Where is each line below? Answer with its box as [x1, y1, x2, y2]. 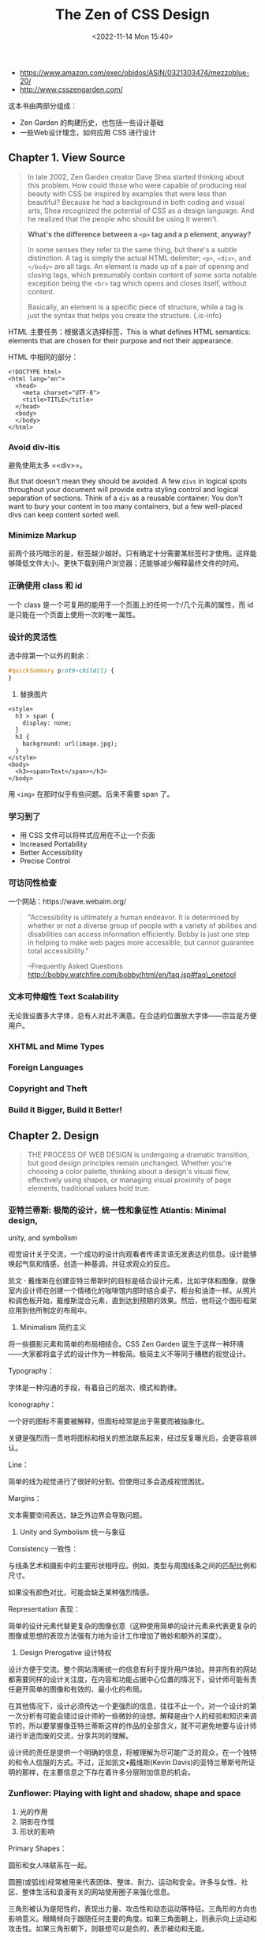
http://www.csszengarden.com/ [19, 85, 124, 94]
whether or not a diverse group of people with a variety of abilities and [27, 921, 257, 930]
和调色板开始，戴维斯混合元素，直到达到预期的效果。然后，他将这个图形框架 [8, 1296, 257, 1305]
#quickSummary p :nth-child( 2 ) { [8, 666, 114, 674]
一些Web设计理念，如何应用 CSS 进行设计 [19, 127, 156, 137]
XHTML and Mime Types [8, 1040, 105, 1051]
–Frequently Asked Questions [27, 961, 124, 971]
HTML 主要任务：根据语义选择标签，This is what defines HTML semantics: [8, 327, 251, 336]
